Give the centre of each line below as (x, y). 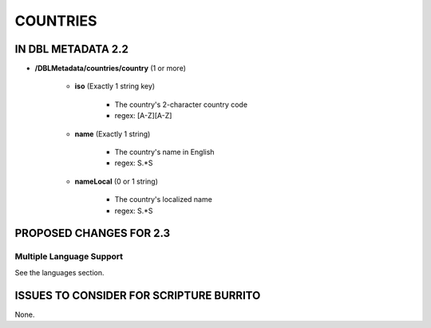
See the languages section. (59, 272)
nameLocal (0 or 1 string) (117, 181)
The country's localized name (164, 200)
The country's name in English (164, 152)
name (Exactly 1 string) (113, 134)
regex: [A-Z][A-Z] (143, 116)
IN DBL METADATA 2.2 (72, 49)
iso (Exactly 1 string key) (115, 86)
